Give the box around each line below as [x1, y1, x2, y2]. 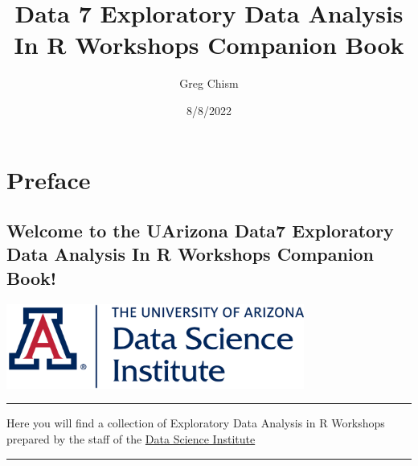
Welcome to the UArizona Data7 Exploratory [6, 218, 394, 243]
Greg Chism [179, 75, 239, 92]
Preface [6, 163, 91, 196]
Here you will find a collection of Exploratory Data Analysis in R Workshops [6, 414, 385, 431]
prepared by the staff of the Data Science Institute [6, 431, 256, 447]
